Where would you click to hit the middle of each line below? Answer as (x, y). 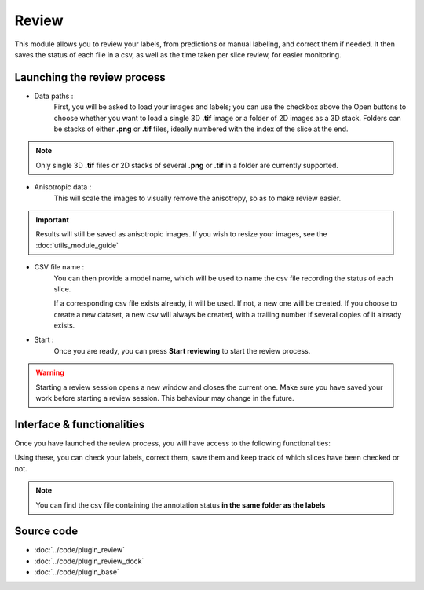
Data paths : (54, 96)
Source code (46, 531)
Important (53, 219)
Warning (50, 372)
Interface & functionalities (80, 424)
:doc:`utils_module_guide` (77, 245)
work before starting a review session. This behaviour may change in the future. (165, 398)
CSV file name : (59, 267)
